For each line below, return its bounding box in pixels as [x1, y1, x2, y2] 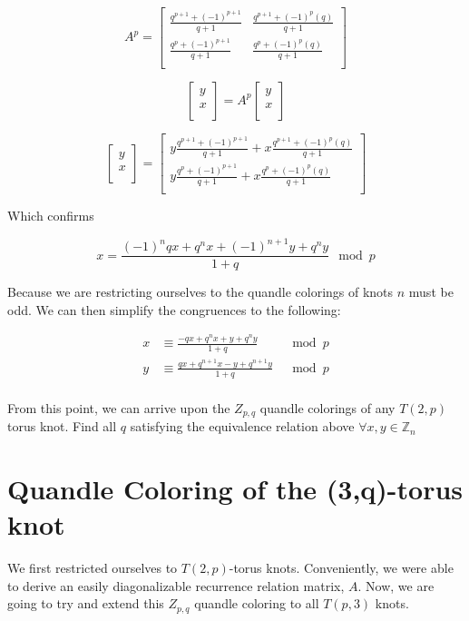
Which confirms [7, 206, 94, 224]
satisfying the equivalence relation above [130, 417, 355, 436]
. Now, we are [357, 576, 435, 595]
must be [408, 282, 454, 301]
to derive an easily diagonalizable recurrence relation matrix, [7, 576, 345, 595]
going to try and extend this [7, 594, 164, 613]
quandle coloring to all [194, 594, 319, 613]
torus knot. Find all [7, 417, 117, 436]
